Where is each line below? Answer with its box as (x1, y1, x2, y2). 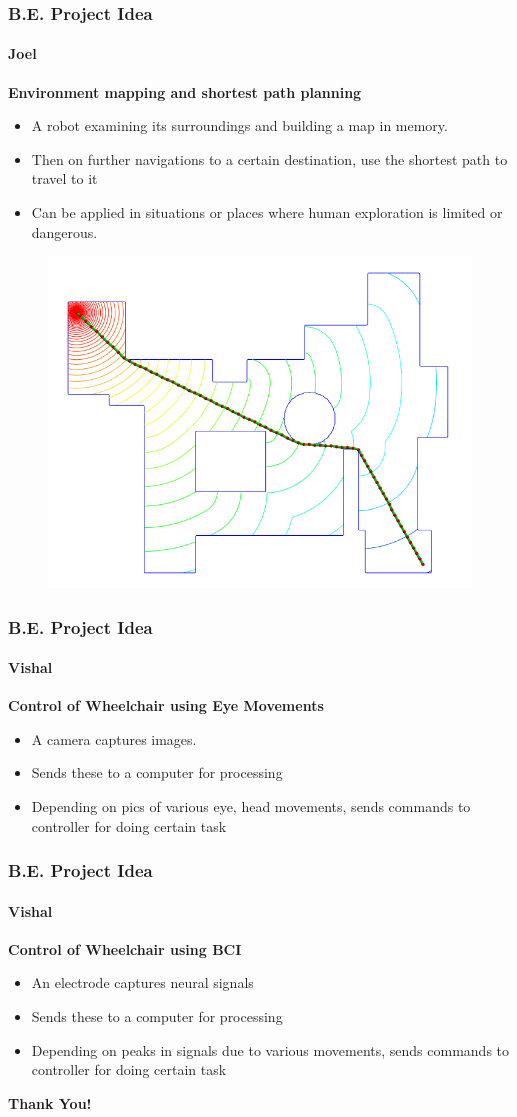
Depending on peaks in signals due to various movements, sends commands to (31, 1039, 509, 1060)
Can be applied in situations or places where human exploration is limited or (31, 202, 503, 223)
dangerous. (31, 221, 98, 242)
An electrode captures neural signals (31, 972, 254, 993)
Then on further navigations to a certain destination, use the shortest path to (31, 148, 508, 169)
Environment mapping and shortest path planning (8, 81, 362, 102)
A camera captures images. (31, 728, 197, 749)
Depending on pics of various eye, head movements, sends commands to (31, 796, 471, 817)
